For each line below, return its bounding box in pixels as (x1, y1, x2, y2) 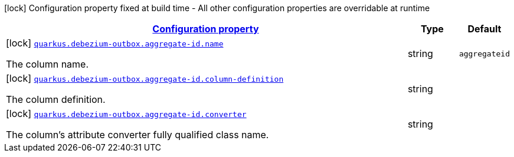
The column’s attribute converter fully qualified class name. (6, 129, 269, 141)
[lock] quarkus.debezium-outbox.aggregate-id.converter (6, 108, 247, 119)
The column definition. (6, 93, 106, 105)
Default (467, 23, 502, 35)
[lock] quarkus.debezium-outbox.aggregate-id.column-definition (6, 72, 284, 84)
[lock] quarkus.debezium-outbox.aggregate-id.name (6, 37, 224, 49)
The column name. (6, 58, 89, 70)
